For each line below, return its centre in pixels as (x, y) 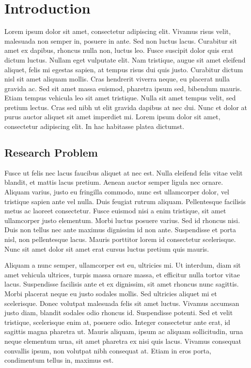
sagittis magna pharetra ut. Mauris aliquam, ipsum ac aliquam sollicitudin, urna (124, 331)
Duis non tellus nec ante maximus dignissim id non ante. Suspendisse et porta (120, 230)
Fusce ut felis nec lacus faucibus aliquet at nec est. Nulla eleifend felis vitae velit (124, 172)
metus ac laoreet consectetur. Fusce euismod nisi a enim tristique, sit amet (115, 211)
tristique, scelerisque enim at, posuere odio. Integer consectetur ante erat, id (118, 322)
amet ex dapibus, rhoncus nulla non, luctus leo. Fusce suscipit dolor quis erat (119, 50)
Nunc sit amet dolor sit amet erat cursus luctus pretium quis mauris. (107, 248)
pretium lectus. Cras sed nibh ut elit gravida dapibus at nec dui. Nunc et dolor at (126, 107)
